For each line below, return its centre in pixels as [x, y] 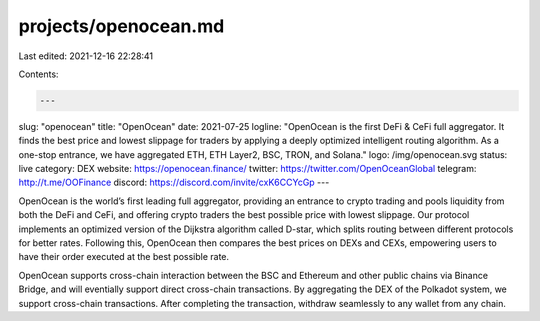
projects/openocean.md [121, 26]
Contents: [38, 74]
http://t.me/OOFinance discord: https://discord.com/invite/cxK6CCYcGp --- [174, 182]
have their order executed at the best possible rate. [124, 257]
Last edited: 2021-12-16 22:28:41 [86, 56]
